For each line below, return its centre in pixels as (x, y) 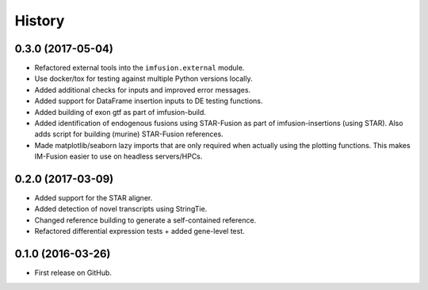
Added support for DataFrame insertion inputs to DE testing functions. (149, 101)
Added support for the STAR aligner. (94, 198)
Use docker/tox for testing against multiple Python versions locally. (143, 78)
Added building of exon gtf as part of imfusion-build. (120, 112)
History (40, 21)
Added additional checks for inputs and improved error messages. (143, 90)
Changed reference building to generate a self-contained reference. (145, 220)
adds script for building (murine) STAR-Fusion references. (129, 134)
